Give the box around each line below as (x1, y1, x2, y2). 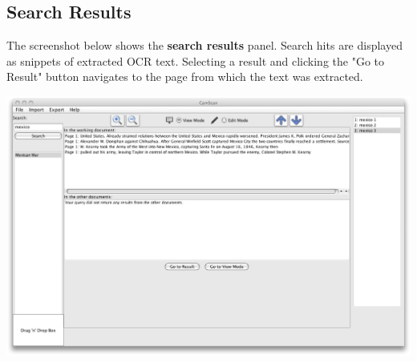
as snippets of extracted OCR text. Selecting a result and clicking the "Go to (6, 52, 385, 69)
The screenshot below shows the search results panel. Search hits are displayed (6, 37, 403, 54)
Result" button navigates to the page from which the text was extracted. (6, 68, 363, 85)
